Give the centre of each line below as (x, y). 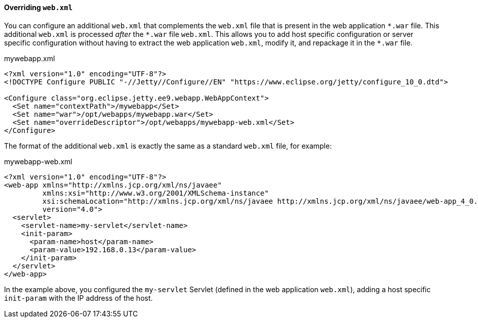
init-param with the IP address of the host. (78, 298)
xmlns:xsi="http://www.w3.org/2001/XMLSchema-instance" (155, 193)
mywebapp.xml (30, 58)
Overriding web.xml (38, 7)
